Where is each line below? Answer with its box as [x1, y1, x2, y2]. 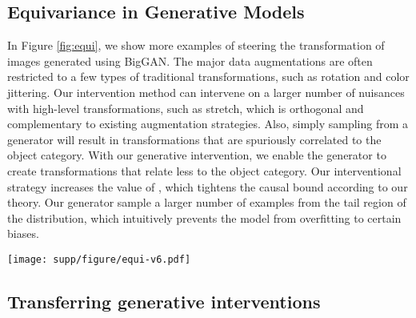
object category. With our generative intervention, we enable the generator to [7, 147, 386, 163]
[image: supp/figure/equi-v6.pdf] [7, 253, 191, 265]
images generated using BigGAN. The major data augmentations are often [7, 52, 373, 69]
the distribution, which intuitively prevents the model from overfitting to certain [7, 209, 402, 226]
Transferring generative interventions [7, 288, 321, 313]
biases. [7, 225, 39, 242]
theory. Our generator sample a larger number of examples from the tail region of [7, 194, 406, 211]
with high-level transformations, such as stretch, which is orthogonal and [7, 99, 364, 116]
